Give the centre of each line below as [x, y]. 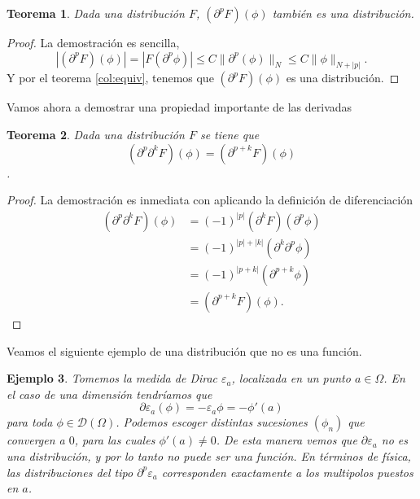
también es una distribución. [343, 13]
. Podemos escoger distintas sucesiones [212, 422]
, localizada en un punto [291, 378]
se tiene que [230, 135]
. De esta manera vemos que [287, 440]
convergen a [36, 440]
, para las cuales [115, 440]
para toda [30, 422]
